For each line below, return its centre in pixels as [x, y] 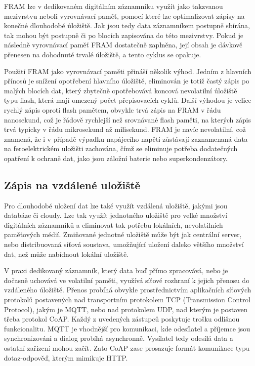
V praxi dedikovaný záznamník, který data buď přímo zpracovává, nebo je [116, 270]
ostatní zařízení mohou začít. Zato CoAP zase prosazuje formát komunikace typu [127, 348]
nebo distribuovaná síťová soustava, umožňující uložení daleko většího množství [124, 244]
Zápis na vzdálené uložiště [72, 184]
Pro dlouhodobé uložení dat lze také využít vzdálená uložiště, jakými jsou [116, 205]
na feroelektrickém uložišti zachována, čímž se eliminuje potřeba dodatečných [121, 148]
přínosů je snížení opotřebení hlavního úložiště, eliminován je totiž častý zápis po [127, 81]
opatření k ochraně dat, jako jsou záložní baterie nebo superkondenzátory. [116, 158]
